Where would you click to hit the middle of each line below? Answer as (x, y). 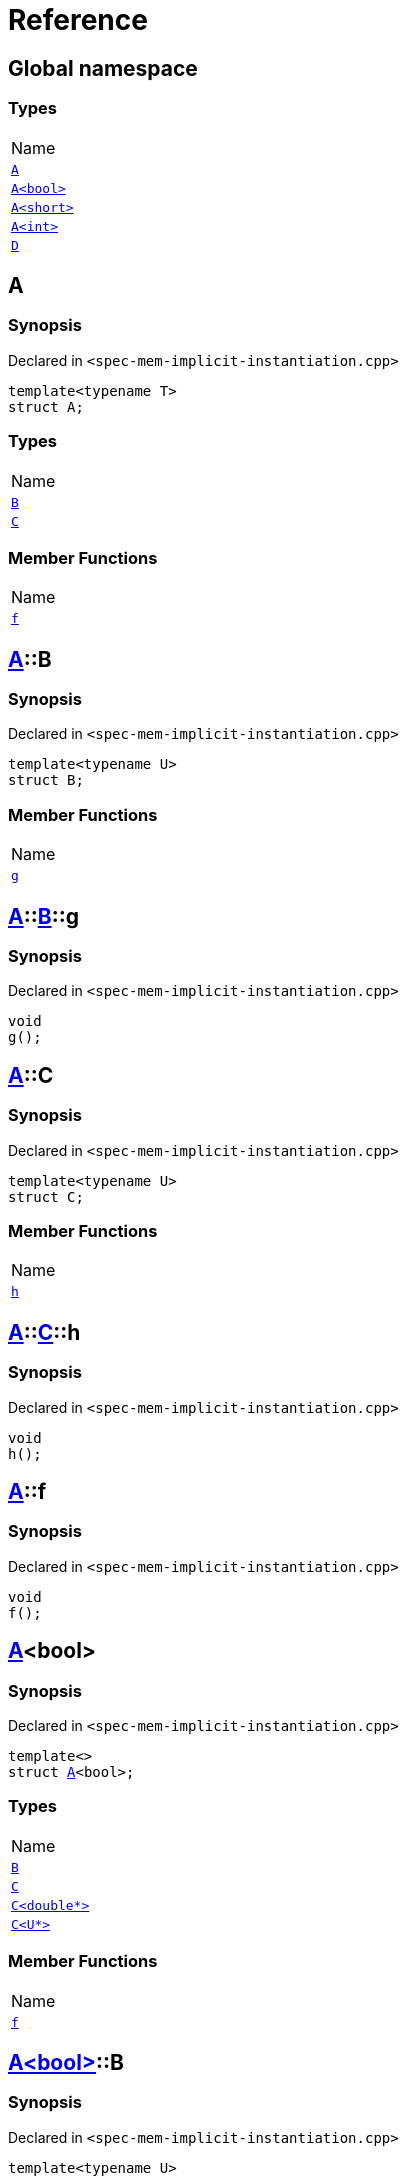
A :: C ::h (44, 1332)
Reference (78, 20)
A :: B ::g (43, 916)
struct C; (46, 1196)
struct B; (46, 780)
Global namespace (103, 68)
